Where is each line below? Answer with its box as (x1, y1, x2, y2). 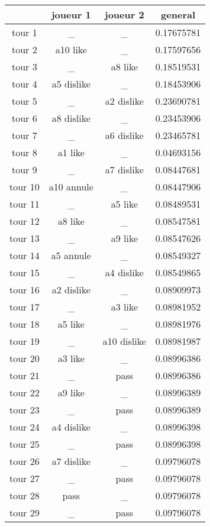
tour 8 (12, 146, 37, 159)
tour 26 (9, 454, 40, 468)
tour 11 (9, 197, 40, 211)
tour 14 (9, 248, 40, 262)
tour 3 (12, 60, 37, 73)
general (161, 8, 196, 21)
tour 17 (9, 300, 40, 313)
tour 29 (9, 506, 40, 519)
